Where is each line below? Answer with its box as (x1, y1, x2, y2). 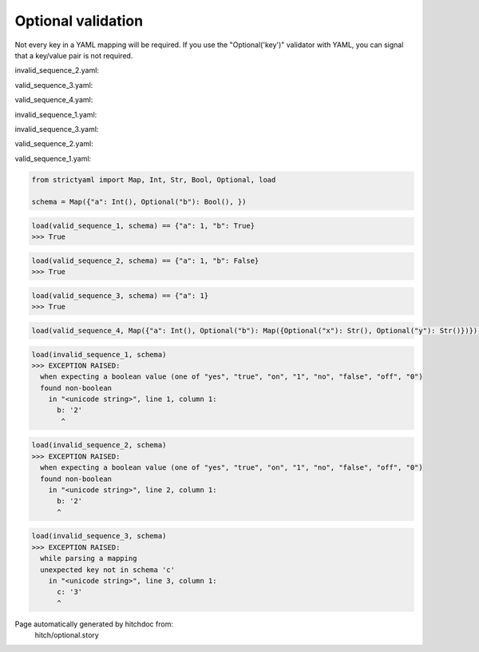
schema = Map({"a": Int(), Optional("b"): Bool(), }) (31, 197, 247, 207)
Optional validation (14, 12, 144, 30)
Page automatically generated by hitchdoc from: (14, 619, 173, 629)
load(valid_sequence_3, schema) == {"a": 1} (31, 291, 209, 300)
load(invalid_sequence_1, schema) (31, 350, 167, 359)
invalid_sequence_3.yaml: (14, 124, 99, 133)
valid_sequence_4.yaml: (14, 95, 93, 105)
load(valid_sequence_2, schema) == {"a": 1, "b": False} (31, 256, 259, 265)
